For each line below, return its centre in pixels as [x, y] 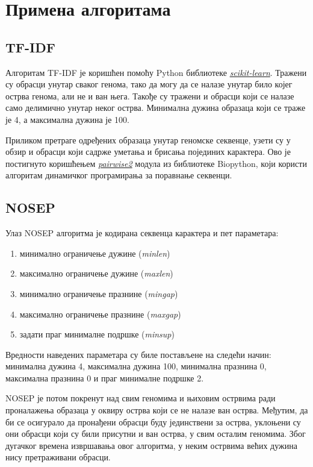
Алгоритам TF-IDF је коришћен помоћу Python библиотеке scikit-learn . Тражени [156, 72]
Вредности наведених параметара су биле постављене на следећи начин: [138, 354]
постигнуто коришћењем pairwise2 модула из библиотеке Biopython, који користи [156, 163]
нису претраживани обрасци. [58, 457]
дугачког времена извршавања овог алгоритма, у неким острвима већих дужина [151, 445]
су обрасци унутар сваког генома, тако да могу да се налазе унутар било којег [149, 84]
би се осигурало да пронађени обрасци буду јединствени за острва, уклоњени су [153, 422]
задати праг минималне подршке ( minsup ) [97, 334]
